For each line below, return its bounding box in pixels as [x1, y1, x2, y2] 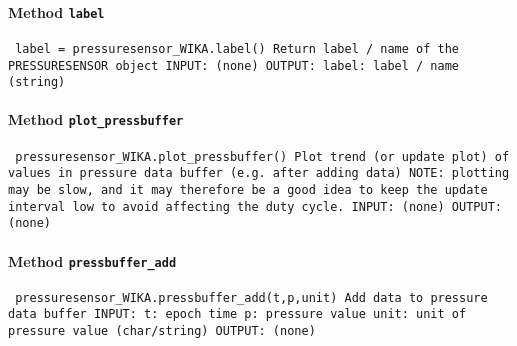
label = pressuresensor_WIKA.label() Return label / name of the [15, 41, 460, 56]
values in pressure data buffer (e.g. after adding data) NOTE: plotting [8, 166, 510, 181]
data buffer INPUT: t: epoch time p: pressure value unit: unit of [8, 307, 467, 322]
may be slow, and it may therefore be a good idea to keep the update [8, 183, 488, 197]
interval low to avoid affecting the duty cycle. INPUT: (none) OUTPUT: [8, 199, 502, 214]
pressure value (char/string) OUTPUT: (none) [8, 324, 316, 339]
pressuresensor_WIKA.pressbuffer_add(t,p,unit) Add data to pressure [15, 290, 488, 305]
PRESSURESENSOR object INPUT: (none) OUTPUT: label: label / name [8, 58, 460, 73]
